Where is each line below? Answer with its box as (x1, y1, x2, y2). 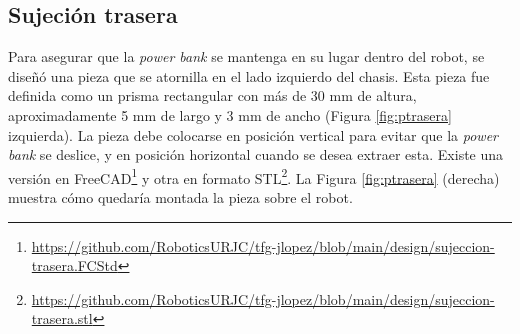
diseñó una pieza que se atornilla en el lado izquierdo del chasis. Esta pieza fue (8, 65, 490, 86)
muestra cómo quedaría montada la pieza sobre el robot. (8, 187, 353, 208)
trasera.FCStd (31, 255, 118, 276)
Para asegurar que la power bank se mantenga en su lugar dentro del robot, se (8, 46, 485, 67)
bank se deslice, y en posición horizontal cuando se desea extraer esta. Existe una (8, 144, 504, 165)
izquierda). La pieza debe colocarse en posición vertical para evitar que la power (8, 124, 498, 145)
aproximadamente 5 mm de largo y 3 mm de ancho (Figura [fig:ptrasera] (8, 104, 452, 125)
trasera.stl (31, 308, 93, 329)
